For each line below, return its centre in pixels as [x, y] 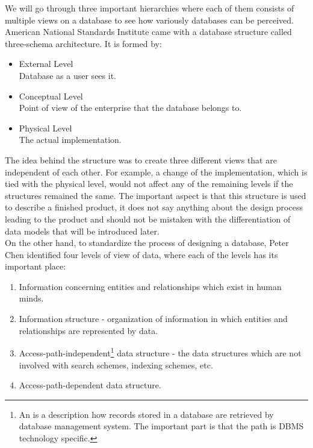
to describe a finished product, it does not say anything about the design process [154, 207]
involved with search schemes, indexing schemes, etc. [116, 364]
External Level [46, 64]
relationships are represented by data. [88, 330]
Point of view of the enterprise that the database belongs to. [130, 108]
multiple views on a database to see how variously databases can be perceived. [149, 20]
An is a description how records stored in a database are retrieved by [146, 414]
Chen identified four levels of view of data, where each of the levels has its [141, 254]
